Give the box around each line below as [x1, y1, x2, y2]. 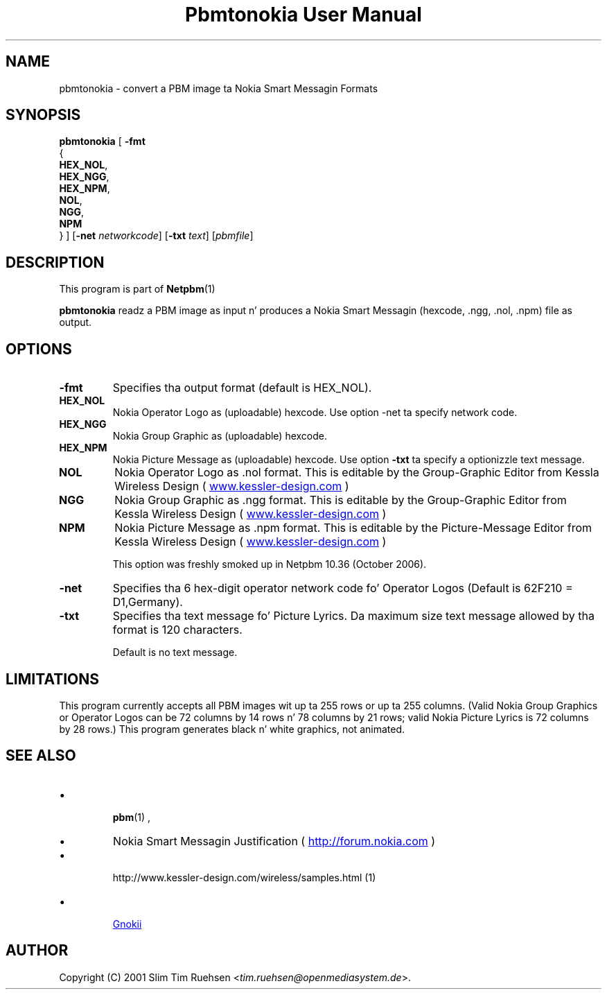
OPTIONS [6, 340, 72, 358]
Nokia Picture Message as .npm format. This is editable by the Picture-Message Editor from [114, 521, 592, 535]
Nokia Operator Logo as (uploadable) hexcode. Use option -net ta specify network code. [112, 406, 518, 419]
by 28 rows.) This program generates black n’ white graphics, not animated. [59, 723, 405, 735]
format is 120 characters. [112, 623, 243, 637]
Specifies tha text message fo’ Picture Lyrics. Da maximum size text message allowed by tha [112, 609, 595, 623]
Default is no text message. [112, 646, 238, 659]
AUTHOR [6, 942, 69, 960]
